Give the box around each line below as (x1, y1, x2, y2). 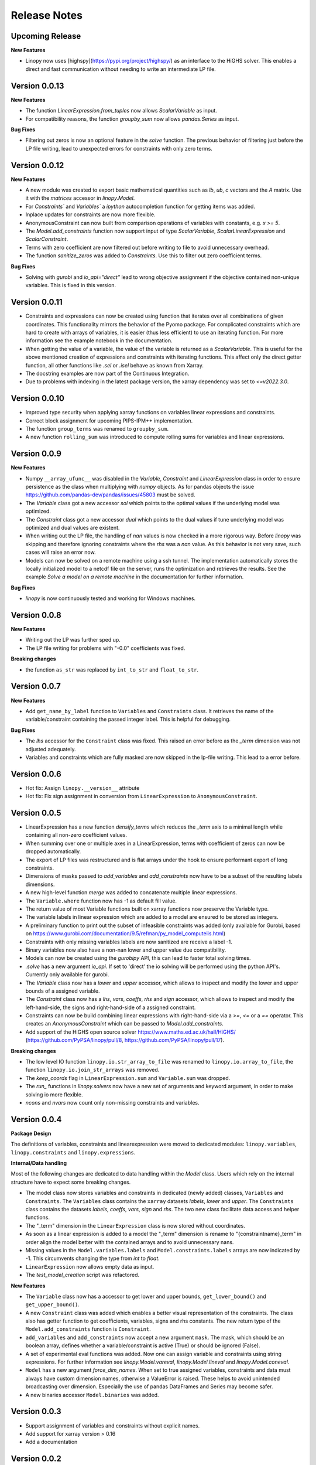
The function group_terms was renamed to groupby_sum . (25, 425, 169, 432)
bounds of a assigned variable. (25, 987, 100, 994)
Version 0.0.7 (11, 682, 61, 691)
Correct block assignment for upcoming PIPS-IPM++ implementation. (25, 417, 193, 424)
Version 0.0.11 (11, 297, 63, 307)
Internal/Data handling (11, 1160, 67, 1167)
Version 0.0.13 (11, 81, 64, 91)
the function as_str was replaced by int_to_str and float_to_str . (25, 666, 199, 673)
